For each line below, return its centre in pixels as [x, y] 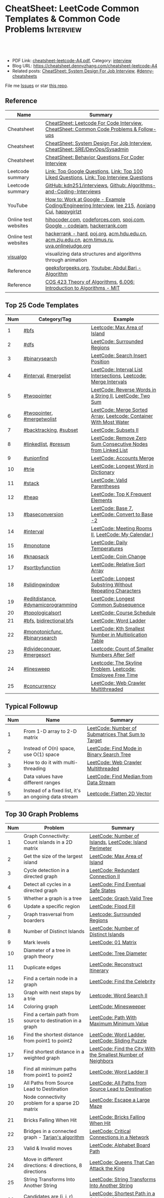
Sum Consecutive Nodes [119, 444]
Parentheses [105, 486]
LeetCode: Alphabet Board [120, 1145]
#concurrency [40, 686]
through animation [66, 260]
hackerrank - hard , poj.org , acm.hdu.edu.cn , [96, 234]
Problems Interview [43, 29]
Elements [102, 500]
